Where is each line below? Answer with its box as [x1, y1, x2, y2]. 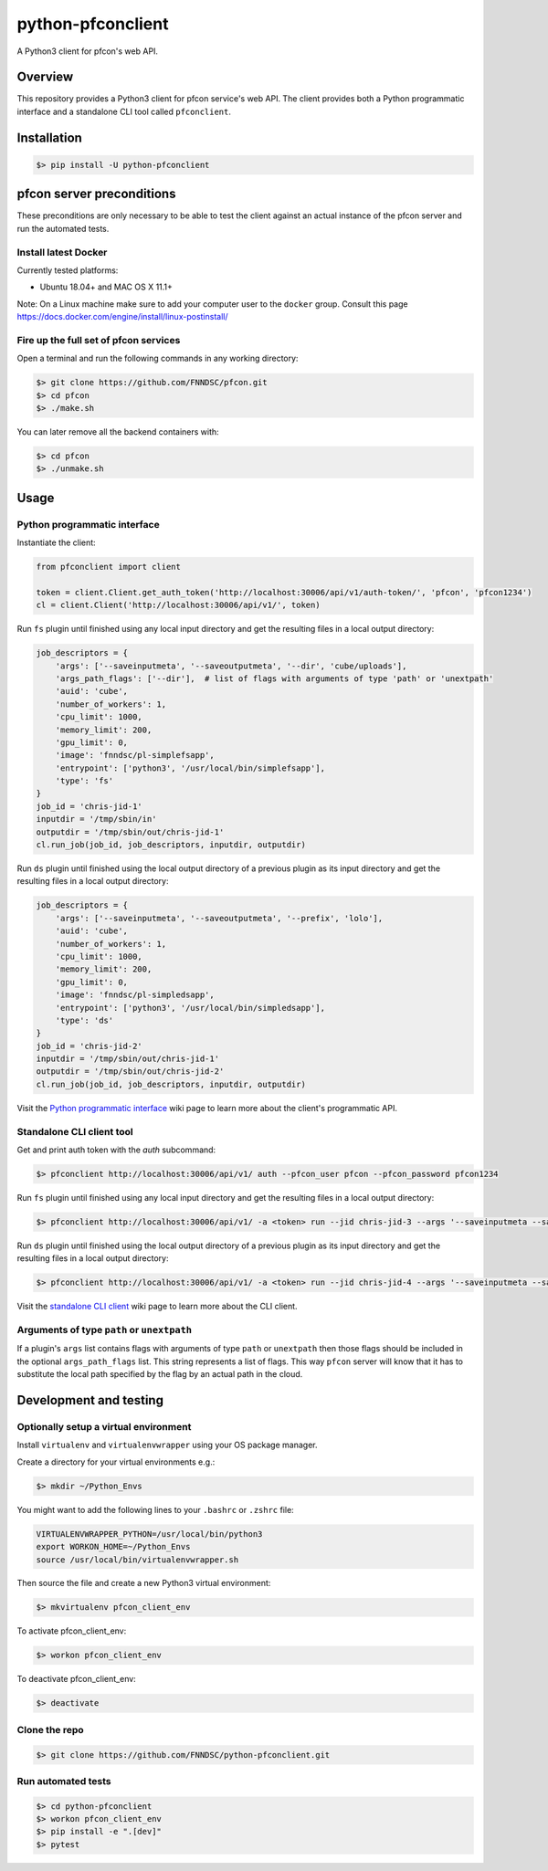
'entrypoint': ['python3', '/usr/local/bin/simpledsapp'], [55, 1003, 326, 1013]
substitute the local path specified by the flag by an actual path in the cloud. [16, 1369, 303, 1380]
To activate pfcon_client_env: [16, 1625, 127, 1636]
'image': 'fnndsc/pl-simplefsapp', [55, 750, 215, 761]
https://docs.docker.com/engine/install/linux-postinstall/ [16, 311, 228, 322]
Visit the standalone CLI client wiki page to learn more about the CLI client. [16, 1301, 298, 1312]
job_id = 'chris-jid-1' [36, 801, 143, 812]
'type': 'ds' [55, 1014, 114, 1025]
